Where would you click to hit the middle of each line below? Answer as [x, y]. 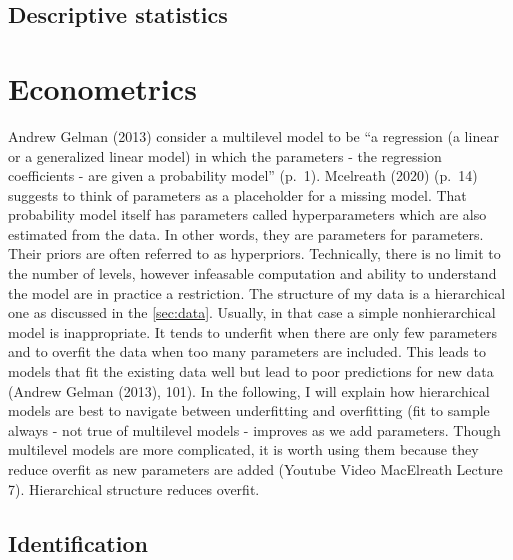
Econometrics [102, 87]
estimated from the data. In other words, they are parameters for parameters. [246, 233]
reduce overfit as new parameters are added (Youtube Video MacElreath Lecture [255, 469]
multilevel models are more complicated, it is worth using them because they [243, 449]
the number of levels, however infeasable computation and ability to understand [252, 273]
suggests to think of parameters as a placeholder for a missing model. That [237, 194]
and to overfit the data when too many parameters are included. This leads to [247, 351]
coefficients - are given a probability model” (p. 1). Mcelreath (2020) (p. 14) [243, 175]
